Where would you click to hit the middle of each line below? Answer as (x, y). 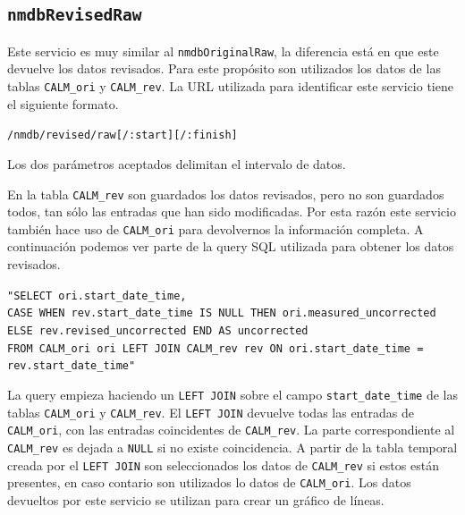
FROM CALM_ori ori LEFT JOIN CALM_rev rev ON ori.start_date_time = (216, 348)
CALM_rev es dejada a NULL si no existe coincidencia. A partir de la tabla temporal (232, 447)
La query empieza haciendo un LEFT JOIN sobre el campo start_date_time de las (232, 394)
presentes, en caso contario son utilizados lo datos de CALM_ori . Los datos (209, 482)
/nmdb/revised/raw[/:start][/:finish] (123, 135)
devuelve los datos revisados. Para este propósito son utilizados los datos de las (224, 68)
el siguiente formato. (63, 103)
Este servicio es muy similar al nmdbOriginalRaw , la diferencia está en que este (223, 51)
